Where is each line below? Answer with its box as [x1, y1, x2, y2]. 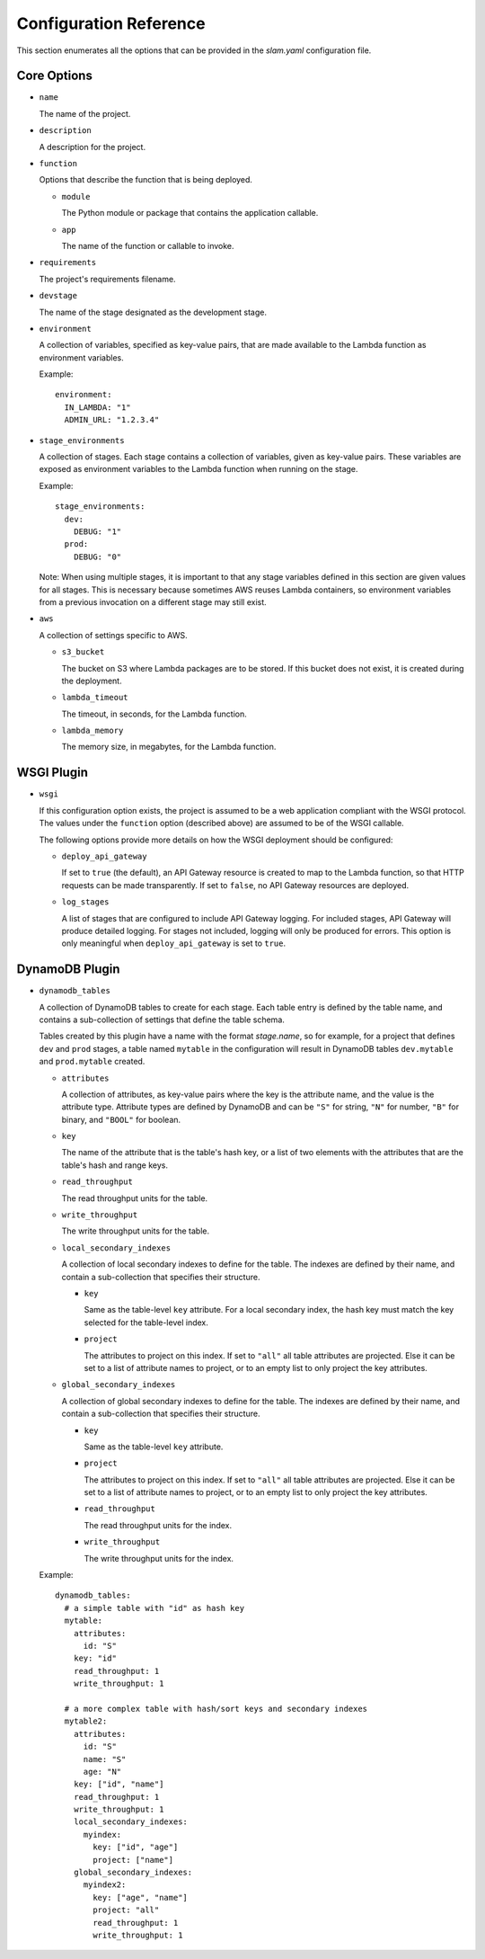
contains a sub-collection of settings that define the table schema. [39, 1014, 285, 1025]
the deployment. [61, 675, 122, 686]
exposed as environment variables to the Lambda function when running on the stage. [39, 464, 358, 475]
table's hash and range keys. [61, 1160, 168, 1171]
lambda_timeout [61, 692, 129, 703]
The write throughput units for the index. [84, 1553, 234, 1563]
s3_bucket [61, 647, 105, 657]
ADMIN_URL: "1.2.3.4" [64, 414, 160, 425]
